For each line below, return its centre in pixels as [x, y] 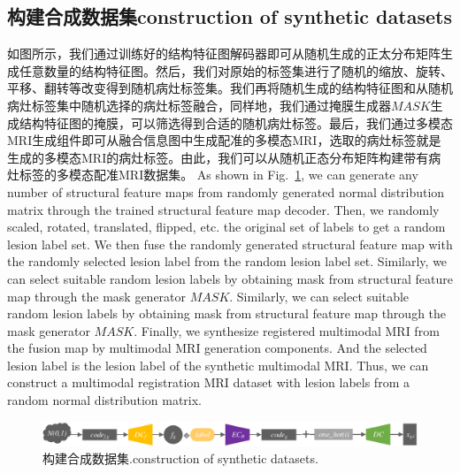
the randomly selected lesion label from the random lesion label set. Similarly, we [227, 261]
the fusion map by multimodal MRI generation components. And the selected [217, 348]
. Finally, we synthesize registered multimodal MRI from [287, 330]
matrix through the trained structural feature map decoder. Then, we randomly [223, 209]
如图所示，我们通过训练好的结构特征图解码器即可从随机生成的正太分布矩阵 [224, 53]
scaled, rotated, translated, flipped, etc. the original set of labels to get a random [226, 227]
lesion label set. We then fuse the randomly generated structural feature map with [230, 244]
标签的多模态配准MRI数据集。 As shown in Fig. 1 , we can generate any [218, 175]
